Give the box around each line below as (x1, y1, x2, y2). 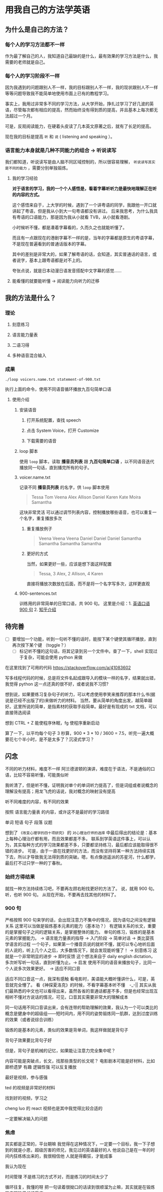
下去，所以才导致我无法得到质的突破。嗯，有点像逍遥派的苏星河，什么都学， (5, 854, 158, 860)
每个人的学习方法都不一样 (5, 41, 65, 48)
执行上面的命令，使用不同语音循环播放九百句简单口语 (5, 386, 112, 392)
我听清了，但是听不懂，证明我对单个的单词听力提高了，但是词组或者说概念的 (5, 783, 158, 788)
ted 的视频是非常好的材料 (5, 1085, 56, 1090)
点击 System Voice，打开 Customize (26, 427, 99, 433)
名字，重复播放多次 (23, 516, 62, 521)
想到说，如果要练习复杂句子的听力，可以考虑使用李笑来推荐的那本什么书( (5, 692, 151, 697)
